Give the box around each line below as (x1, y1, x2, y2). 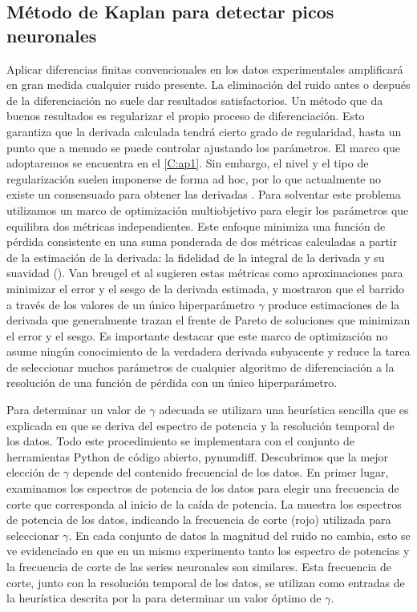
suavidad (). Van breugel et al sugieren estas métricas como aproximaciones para (6, 264, 403, 281)
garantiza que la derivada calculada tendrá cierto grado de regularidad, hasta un (6, 123, 402, 139)
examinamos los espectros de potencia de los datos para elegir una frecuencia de (6, 480, 399, 497)
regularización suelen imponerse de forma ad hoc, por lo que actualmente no (6, 170, 382, 187)
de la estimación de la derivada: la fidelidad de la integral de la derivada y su (6, 248, 385, 265)
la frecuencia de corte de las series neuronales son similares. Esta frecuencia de (6, 558, 392, 574)
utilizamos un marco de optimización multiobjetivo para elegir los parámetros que (6, 201, 409, 218)
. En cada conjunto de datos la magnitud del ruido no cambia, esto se (68, 526, 411, 543)
